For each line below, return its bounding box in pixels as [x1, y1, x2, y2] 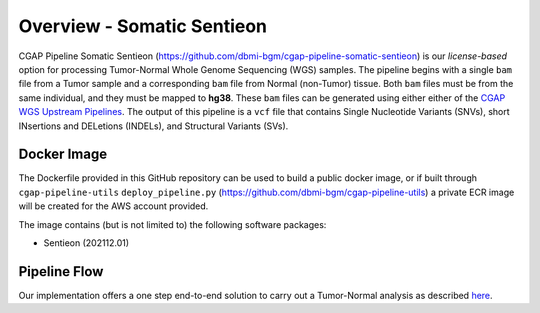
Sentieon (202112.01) [43, 236, 130, 249]
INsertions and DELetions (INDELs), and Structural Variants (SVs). [18, 120, 289, 132]
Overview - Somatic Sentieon [18, 15, 268, 37]
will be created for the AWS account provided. [18, 200, 209, 212]
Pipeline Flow [18, 263, 104, 280]
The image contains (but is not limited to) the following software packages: [18, 218, 327, 230]
